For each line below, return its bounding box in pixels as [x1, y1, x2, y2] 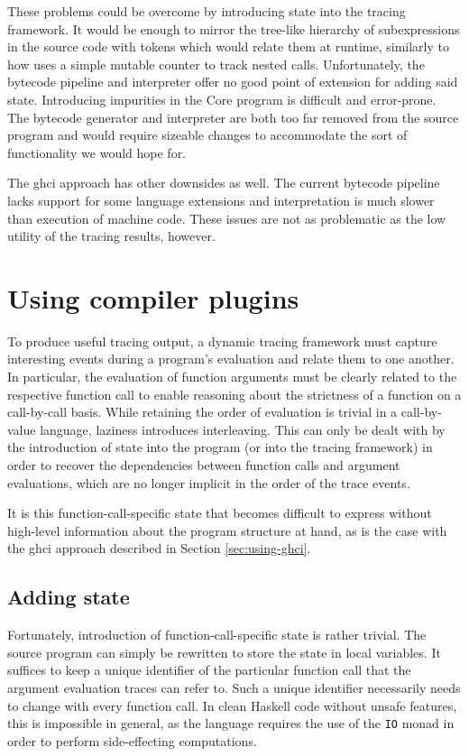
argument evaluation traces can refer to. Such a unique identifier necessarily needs [7, 678, 461, 696]
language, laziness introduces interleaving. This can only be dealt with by [40, 419, 446, 438]
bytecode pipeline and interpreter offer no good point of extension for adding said [7, 72, 458, 91]
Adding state [7, 583, 130, 611]
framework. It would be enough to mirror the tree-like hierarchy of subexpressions [7, 19, 460, 38]
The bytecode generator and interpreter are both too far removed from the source [7, 107, 459, 126]
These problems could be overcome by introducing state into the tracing [7, 2, 406, 20]
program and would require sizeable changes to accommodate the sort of [7, 125, 408, 144]
